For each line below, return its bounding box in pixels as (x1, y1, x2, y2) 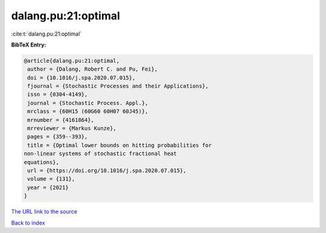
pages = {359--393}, (27, 133, 88, 140)
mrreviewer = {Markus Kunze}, (27, 125, 117, 132)
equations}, (24, 159, 60, 165)
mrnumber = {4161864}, (27, 116, 95, 123)
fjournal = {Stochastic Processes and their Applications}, (27, 83, 209, 90)
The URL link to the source (11, 208, 78, 215)
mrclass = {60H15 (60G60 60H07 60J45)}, (27, 108, 149, 115)
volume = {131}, (27, 176, 75, 182)
